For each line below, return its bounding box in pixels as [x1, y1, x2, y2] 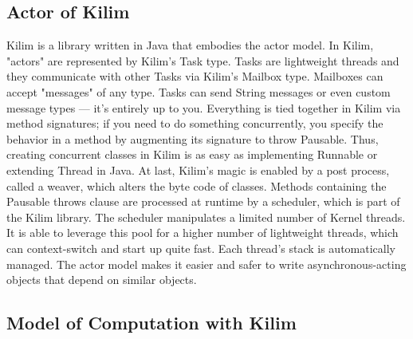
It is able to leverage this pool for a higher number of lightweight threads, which [6, 224, 399, 241]
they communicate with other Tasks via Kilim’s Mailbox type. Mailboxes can [6, 68, 383, 85]
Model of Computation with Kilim [6, 310, 297, 335]
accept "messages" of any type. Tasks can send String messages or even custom [6, 83, 391, 100]
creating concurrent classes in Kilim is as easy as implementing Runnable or [6, 146, 378, 163]
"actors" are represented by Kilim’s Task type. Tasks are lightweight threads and [6, 52, 399, 69]
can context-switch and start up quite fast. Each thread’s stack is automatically [6, 239, 395, 256]
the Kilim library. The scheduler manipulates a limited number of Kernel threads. [6, 208, 406, 225]
